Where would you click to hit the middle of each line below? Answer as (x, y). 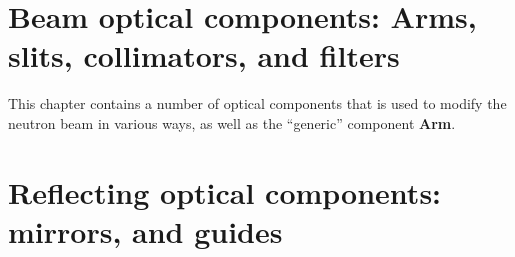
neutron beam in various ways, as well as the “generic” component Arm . (232, 122)
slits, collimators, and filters (204, 55)
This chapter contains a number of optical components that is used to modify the (257, 103)
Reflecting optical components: (225, 191)
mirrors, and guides (145, 230)
